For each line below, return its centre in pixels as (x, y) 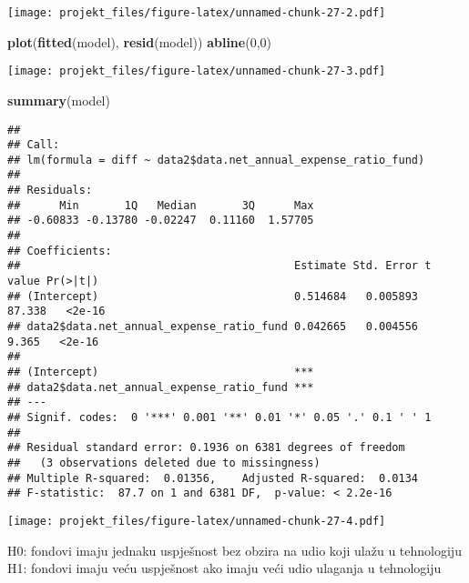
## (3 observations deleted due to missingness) (164, 462)
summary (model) (59, 100)
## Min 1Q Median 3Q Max (161, 205)
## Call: (34, 145)
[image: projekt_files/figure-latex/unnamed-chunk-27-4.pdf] (197, 521)
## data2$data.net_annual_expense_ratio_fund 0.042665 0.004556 (213, 327)
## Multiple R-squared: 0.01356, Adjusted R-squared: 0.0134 (213, 478)
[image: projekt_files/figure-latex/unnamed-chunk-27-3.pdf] (197, 71)
